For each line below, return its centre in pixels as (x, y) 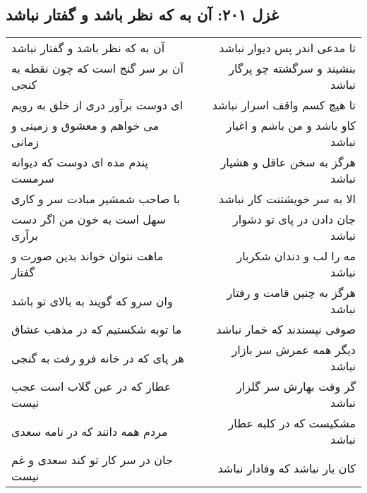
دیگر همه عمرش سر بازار (294, 350)
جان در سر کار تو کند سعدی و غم (92, 460)
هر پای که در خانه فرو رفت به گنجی (98, 358)
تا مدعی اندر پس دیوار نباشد (287, 48)
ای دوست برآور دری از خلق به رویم (97, 105)
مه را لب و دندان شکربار (296, 256)
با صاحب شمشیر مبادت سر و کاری (96, 199)
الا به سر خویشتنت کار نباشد (287, 199)
